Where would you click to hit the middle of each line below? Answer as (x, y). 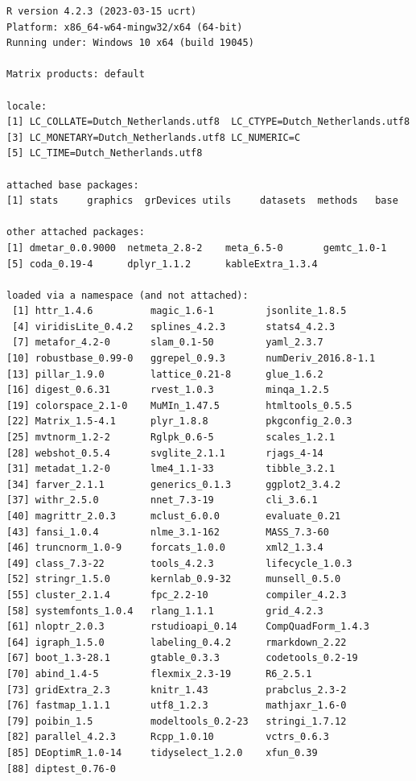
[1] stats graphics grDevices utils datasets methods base (202, 201)
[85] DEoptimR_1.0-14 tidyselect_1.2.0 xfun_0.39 (162, 752)
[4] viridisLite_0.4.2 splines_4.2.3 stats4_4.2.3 (174, 326)
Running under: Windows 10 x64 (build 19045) (130, 43)
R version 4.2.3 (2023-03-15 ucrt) (102, 11)
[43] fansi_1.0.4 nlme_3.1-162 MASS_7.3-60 (168, 532)
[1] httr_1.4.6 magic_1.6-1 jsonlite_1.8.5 (179, 311)
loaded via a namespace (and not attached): (128, 295)
